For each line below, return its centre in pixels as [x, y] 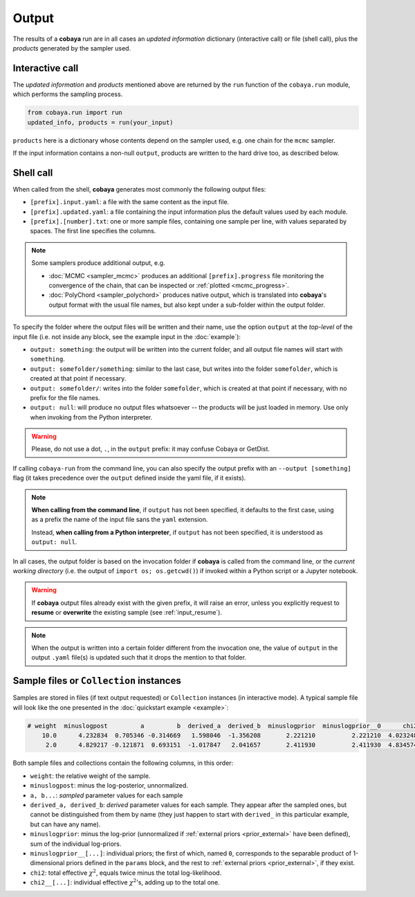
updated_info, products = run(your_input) [100, 122]
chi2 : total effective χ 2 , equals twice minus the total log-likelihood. [126, 872]
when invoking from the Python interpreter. [91, 417]
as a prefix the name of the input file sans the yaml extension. [120, 520]
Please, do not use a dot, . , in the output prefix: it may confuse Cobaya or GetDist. [150, 449]
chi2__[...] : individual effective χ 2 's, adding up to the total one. [125, 882]
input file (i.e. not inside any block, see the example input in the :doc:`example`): [127, 336]
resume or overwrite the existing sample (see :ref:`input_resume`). [127, 613]
